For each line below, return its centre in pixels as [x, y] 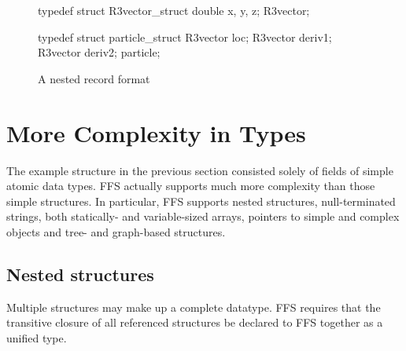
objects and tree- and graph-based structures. [116, 231]
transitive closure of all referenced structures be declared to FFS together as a [195, 322]
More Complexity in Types [156, 132]
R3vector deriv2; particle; [99, 52]
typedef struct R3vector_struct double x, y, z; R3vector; [174, 10]
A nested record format [94, 78]
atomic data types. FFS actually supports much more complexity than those [191, 186]
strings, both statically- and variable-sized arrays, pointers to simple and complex [203, 216]
